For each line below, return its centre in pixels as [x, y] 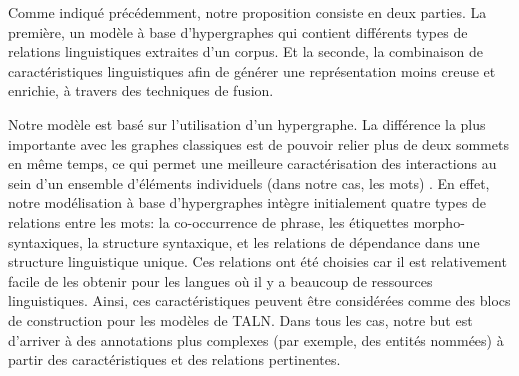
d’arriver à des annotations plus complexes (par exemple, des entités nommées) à [256, 339]
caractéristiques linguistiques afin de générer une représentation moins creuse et [252, 70]
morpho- [439, 221]
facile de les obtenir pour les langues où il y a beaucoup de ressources [220, 280]
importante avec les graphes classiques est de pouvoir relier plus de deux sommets [258, 143]
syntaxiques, [45, 241]
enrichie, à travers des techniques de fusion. [141, 90]
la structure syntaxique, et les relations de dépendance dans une [283, 241]
